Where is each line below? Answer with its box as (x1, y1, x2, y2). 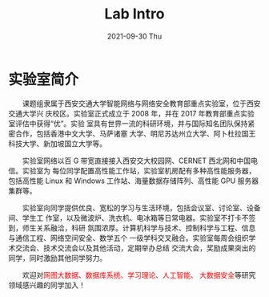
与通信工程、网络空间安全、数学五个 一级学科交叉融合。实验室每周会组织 (8, 233, 249, 242)
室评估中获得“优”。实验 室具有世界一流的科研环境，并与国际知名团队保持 (8, 118, 248, 128)
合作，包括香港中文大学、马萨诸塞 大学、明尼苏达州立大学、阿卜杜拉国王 (14, 128, 256, 138)
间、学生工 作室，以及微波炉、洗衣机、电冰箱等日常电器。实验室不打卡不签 (8, 213, 256, 222)
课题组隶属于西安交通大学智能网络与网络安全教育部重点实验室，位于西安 (22, 98, 261, 108)
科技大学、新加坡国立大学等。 (8, 138, 106, 148)
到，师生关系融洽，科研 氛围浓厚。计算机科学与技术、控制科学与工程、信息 (8, 222, 256, 233)
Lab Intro (104, 5, 165, 23)
